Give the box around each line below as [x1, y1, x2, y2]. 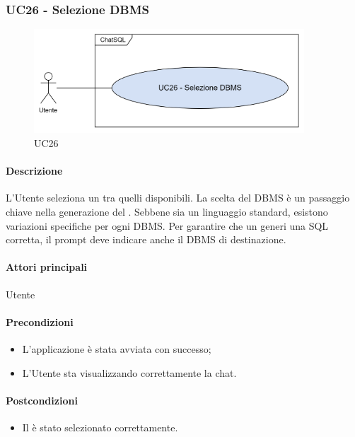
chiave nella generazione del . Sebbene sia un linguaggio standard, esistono [6, 204, 328, 218]
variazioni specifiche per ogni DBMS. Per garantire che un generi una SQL [6, 218, 329, 233]
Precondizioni [6, 314, 74, 329]
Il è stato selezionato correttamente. [22, 419, 178, 434]
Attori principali [6, 260, 88, 274]
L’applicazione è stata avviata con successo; [22, 341, 211, 356]
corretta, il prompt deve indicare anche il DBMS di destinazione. [6, 232, 286, 247]
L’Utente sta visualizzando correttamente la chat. [22, 365, 237, 380]
